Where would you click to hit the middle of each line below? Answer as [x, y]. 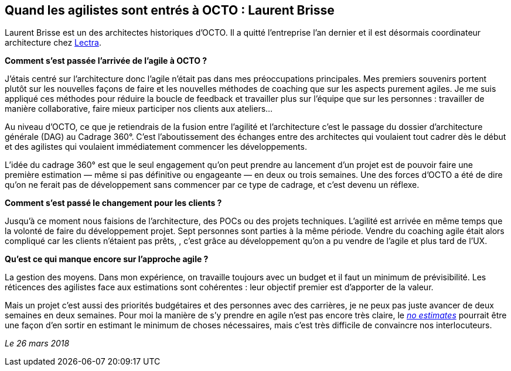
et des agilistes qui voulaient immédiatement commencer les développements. [156, 147]
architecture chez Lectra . [53, 43]
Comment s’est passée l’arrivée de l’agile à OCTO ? [106, 61]
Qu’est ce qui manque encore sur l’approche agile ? [107, 259]
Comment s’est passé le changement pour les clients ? [113, 203]
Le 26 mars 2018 [37, 343]
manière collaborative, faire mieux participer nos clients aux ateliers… [139, 109]
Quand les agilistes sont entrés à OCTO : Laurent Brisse [170, 10]
